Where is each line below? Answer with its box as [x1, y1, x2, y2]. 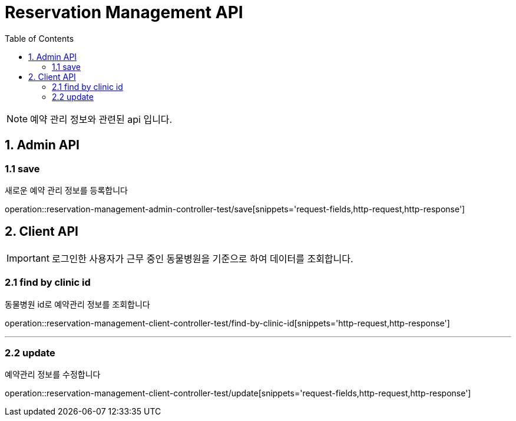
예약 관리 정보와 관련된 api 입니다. [30, 113, 173, 125]
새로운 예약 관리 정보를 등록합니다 [5, 185, 128, 195]
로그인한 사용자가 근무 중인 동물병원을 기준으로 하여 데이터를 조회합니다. [51, 252, 353, 265]
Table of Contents [5, 33, 74, 44]
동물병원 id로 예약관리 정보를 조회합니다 [5, 299, 150, 309]
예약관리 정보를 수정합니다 [5, 369, 101, 380]
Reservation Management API [5, 2, 243, 22]
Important [6, 252, 49, 264]
